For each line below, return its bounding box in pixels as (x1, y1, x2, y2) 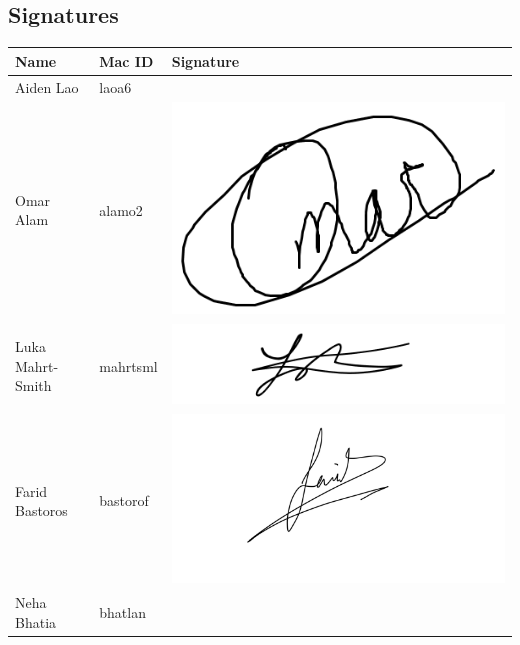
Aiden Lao (15, 76, 79, 97)
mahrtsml (99, 355, 158, 376)
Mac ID (99, 50, 154, 71)
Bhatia (15, 611, 57, 632)
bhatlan (99, 602, 146, 623)
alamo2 (99, 199, 143, 220)
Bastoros (15, 500, 68, 521)
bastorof (99, 490, 149, 511)
